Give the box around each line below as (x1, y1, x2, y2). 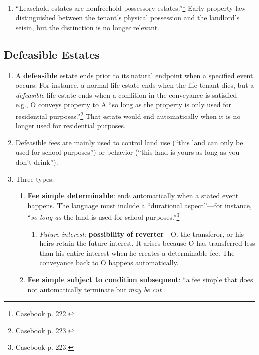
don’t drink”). (15, 157, 58, 167)
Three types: (15, 173, 54, 184)
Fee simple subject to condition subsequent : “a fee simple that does (27, 274, 253, 285)
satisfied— (212, 89, 244, 100)
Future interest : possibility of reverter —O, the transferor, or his (39, 228, 244, 238)
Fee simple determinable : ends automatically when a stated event (27, 190, 239, 201)
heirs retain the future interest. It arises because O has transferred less (39, 238, 255, 248)
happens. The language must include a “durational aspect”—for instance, (27, 200, 252, 210)
